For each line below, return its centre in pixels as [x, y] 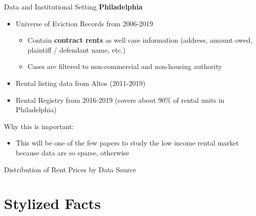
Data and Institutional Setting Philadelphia [73, 6]
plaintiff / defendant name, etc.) [77, 49]
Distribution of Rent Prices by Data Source [70, 169]
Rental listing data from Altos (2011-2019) [81, 83]
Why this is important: [39, 126]
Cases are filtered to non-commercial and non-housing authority [125, 66]
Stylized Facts [52, 203]
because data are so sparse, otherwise [72, 152]
